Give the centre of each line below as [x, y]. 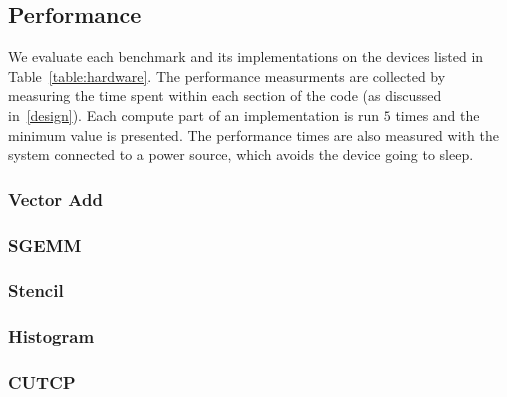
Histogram [51, 336]
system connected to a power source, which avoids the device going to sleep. [241, 154]
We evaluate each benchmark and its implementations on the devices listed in [246, 56]
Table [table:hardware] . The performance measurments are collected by [227, 75]
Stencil [36, 290]
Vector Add [55, 198]
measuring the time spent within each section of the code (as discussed [225, 95]
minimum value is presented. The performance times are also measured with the [253, 134]
